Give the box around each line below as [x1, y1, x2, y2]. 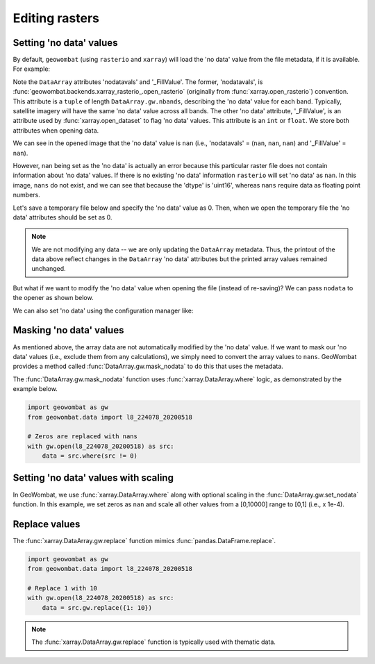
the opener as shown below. [12, 294, 94, 302]
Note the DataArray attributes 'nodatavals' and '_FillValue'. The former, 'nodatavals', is [12, 77, 263, 86]
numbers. [12, 191, 41, 199]
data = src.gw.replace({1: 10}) [42, 604, 153, 611]
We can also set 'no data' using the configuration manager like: [12, 306, 194, 315]
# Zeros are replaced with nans [27, 433, 138, 440]
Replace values [12, 518, 81, 530]
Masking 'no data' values [12, 324, 124, 336]
